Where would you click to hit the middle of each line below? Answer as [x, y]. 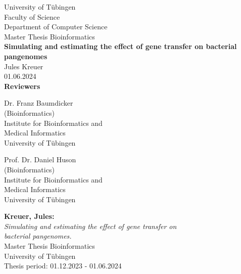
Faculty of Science [32, 16]
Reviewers [22, 86]
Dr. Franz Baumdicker [39, 103]
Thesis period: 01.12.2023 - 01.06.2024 [63, 266]
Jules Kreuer [24, 66]
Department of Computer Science [56, 27]
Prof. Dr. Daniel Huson [40, 159]
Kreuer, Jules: [29, 216]
